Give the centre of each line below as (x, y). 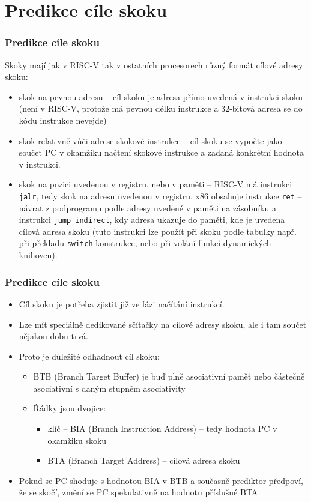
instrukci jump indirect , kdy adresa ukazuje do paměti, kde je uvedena (152, 219)
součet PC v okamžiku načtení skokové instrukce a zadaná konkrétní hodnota (161, 152)
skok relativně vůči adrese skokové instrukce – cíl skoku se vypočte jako (150, 140)
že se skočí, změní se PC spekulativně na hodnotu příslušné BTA (138, 492)
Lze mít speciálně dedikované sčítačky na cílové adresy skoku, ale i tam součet (163, 324)
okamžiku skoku (77, 440)
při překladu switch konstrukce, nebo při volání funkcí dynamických (145, 243)
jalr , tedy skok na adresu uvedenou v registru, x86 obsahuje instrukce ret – (160, 195)
